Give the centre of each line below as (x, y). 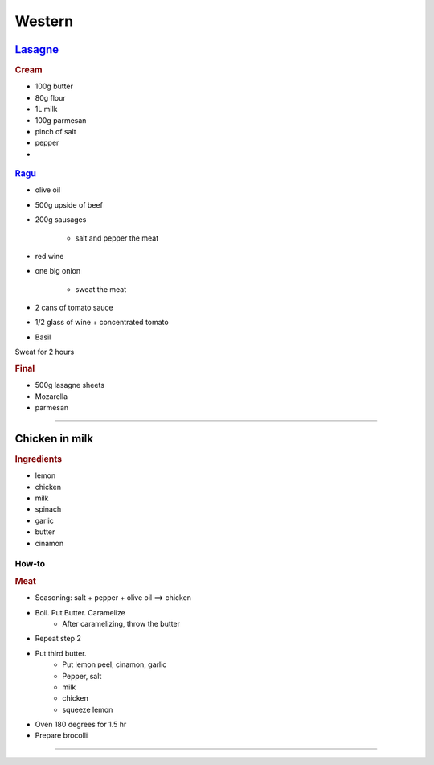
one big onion (57, 271)
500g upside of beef (69, 204)
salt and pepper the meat (117, 238)
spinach (48, 509)
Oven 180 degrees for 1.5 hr (81, 725)
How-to (30, 564)
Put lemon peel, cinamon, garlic (115, 664)
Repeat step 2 (58, 639)
